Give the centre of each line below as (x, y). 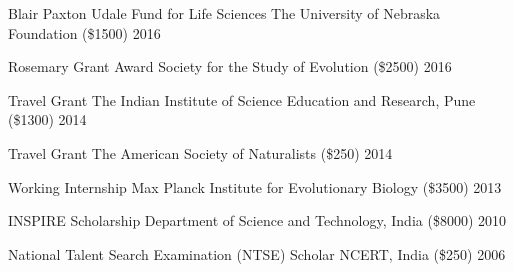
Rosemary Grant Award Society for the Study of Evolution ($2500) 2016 (230, 66)
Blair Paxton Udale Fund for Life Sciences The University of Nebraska (224, 13)
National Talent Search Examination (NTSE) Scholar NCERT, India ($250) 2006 (257, 253)
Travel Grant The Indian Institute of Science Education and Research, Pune (242, 99)
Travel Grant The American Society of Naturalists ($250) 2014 (200, 152)
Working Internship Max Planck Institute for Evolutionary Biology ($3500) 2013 (255, 186)
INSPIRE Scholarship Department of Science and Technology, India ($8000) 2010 (257, 220)
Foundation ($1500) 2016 (84, 32)
